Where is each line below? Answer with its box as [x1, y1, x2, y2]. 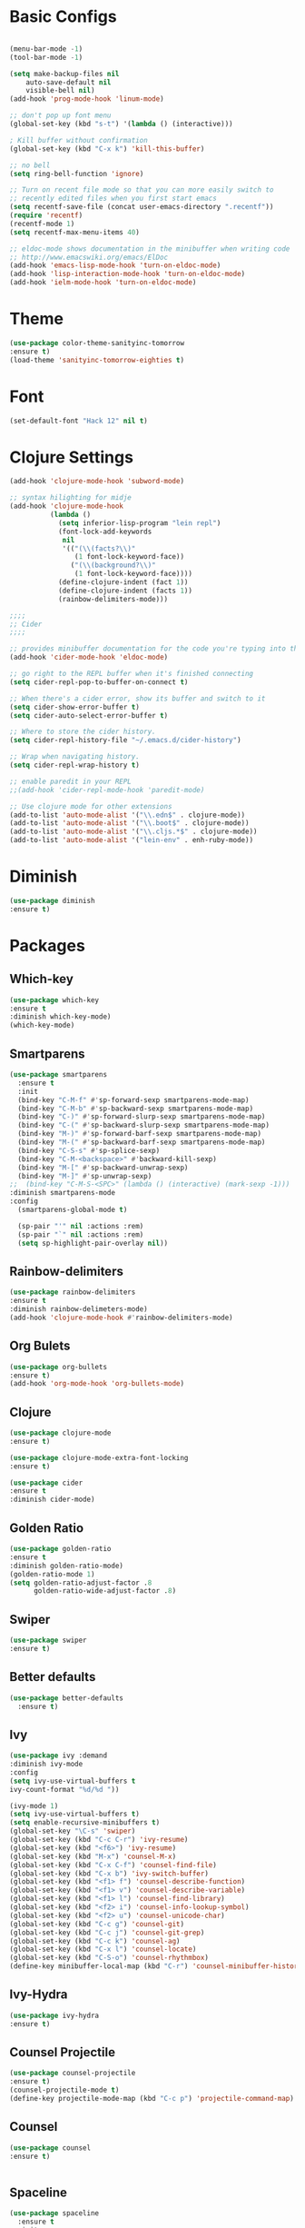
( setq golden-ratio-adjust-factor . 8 [9, 1578, 152, 1587]
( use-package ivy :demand [9, 1751, 107, 1760]
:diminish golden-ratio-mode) [9, 1561, 124, 1570]
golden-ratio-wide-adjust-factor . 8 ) [33, 1586, 177, 1596]
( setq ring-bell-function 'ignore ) [9, 169, 144, 178]
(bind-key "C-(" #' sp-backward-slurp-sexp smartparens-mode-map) [17, 1120, 271, 1130]
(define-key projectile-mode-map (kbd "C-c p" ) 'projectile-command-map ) [9, 2094, 295, 2104]
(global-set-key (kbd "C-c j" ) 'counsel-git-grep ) [9, 1928, 205, 1937]
